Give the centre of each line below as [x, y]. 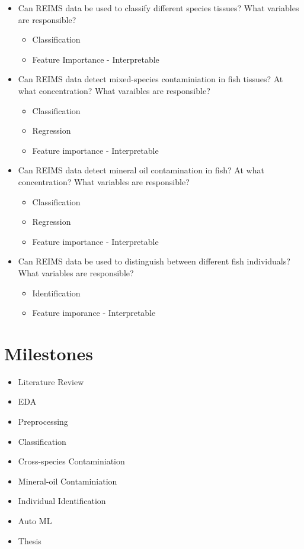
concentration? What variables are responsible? [104, 181]
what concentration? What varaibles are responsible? [114, 90]
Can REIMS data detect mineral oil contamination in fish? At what [141, 170]
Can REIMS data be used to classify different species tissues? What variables [159, 8]
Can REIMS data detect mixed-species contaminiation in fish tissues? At [151, 79]
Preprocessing [43, 421]
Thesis [30, 540]
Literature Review [51, 381]
